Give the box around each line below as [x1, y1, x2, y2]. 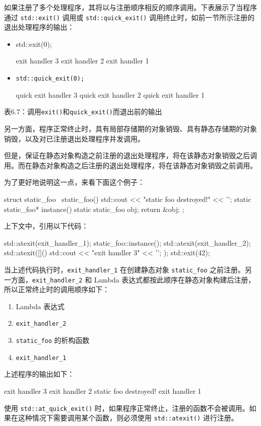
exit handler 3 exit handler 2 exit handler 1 [16, 55, 149, 66]
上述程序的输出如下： [4, 369, 74, 379]
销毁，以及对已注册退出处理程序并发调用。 [4, 133, 145, 144]
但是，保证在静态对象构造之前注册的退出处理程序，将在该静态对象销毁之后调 [4, 150, 257, 161]
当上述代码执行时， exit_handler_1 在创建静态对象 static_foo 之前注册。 [4, 264, 245, 274]
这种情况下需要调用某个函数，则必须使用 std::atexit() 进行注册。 [18, 412, 238, 423]
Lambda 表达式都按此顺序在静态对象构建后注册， [94, 274, 255, 285]
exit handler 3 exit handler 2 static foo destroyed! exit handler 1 [4, 385, 202, 396]
